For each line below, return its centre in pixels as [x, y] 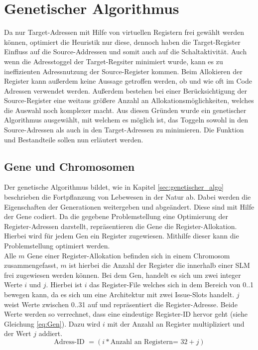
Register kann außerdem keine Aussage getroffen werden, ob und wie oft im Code [128, 81]
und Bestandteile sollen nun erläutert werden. [74, 139]
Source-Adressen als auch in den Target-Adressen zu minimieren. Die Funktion [124, 130]
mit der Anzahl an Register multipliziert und [176, 323]
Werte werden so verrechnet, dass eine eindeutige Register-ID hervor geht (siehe [126, 314]
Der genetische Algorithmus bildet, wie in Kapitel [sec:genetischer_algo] [114, 187]
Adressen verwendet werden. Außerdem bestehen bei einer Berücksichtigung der [126, 90]
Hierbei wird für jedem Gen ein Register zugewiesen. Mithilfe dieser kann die [122, 236]
